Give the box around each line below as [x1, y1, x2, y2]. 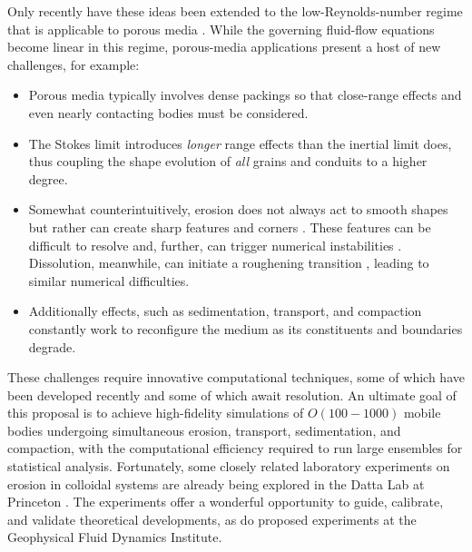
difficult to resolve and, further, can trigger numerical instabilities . [28, 235, 402, 254]
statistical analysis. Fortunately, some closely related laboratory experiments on [7, 457, 450, 476]
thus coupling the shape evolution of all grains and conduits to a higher [28, 152, 428, 171]
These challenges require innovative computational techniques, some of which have [7, 368, 465, 387]
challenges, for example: [7, 54, 140, 74]
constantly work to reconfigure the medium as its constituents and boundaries [28, 319, 463, 338]
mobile [403, 403, 441, 422]
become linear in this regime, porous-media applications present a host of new [7, 37, 441, 56]
